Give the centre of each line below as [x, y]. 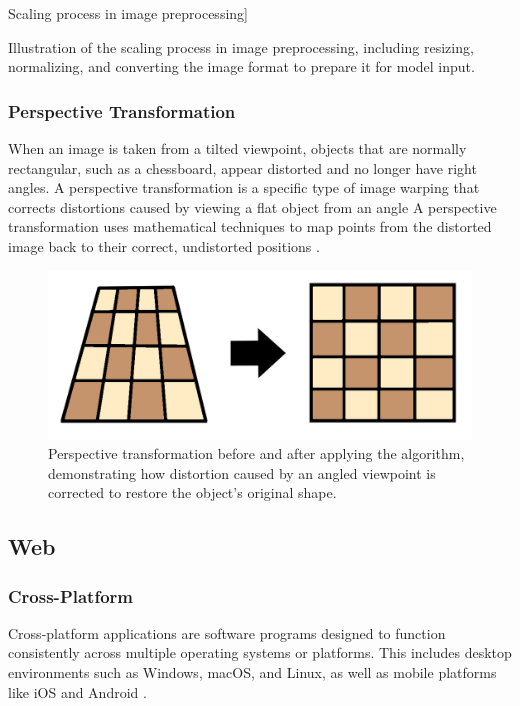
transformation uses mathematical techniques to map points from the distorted [250, 226]
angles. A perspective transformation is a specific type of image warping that [244, 187]
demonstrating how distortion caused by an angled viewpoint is [242, 472]
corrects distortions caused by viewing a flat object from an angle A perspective [252, 206]
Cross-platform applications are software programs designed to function [227, 632]
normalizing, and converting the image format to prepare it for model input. [241, 66]
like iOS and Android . [77, 691]
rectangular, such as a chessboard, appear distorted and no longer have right [242, 167]
